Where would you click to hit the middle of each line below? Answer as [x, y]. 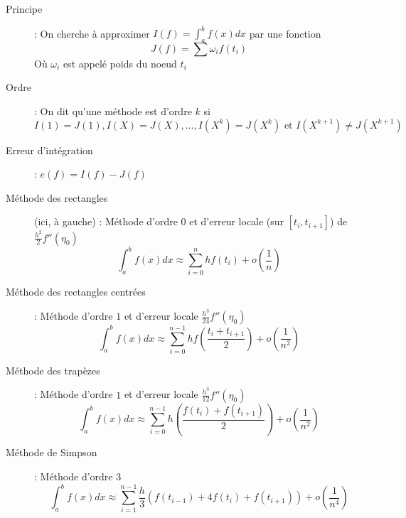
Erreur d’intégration [49, 150]
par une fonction [285, 33]
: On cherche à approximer [92, 33]
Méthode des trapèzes [53, 370]
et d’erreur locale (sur [237, 221]
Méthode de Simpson [52, 452]
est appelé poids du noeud [120, 63]
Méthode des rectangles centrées [76, 292]
